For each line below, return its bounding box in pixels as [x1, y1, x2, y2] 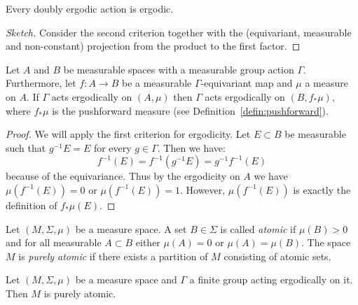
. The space [301, 235, 351, 250]
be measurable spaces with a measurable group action [63, 62, 294, 76]
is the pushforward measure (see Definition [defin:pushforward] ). [52, 103, 329, 118]
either [135, 235, 160, 250]
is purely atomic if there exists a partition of [18, 248, 208, 263]
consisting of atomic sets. [223, 248, 331, 263]
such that [6, 140, 46, 155]
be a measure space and [75, 272, 177, 287]
